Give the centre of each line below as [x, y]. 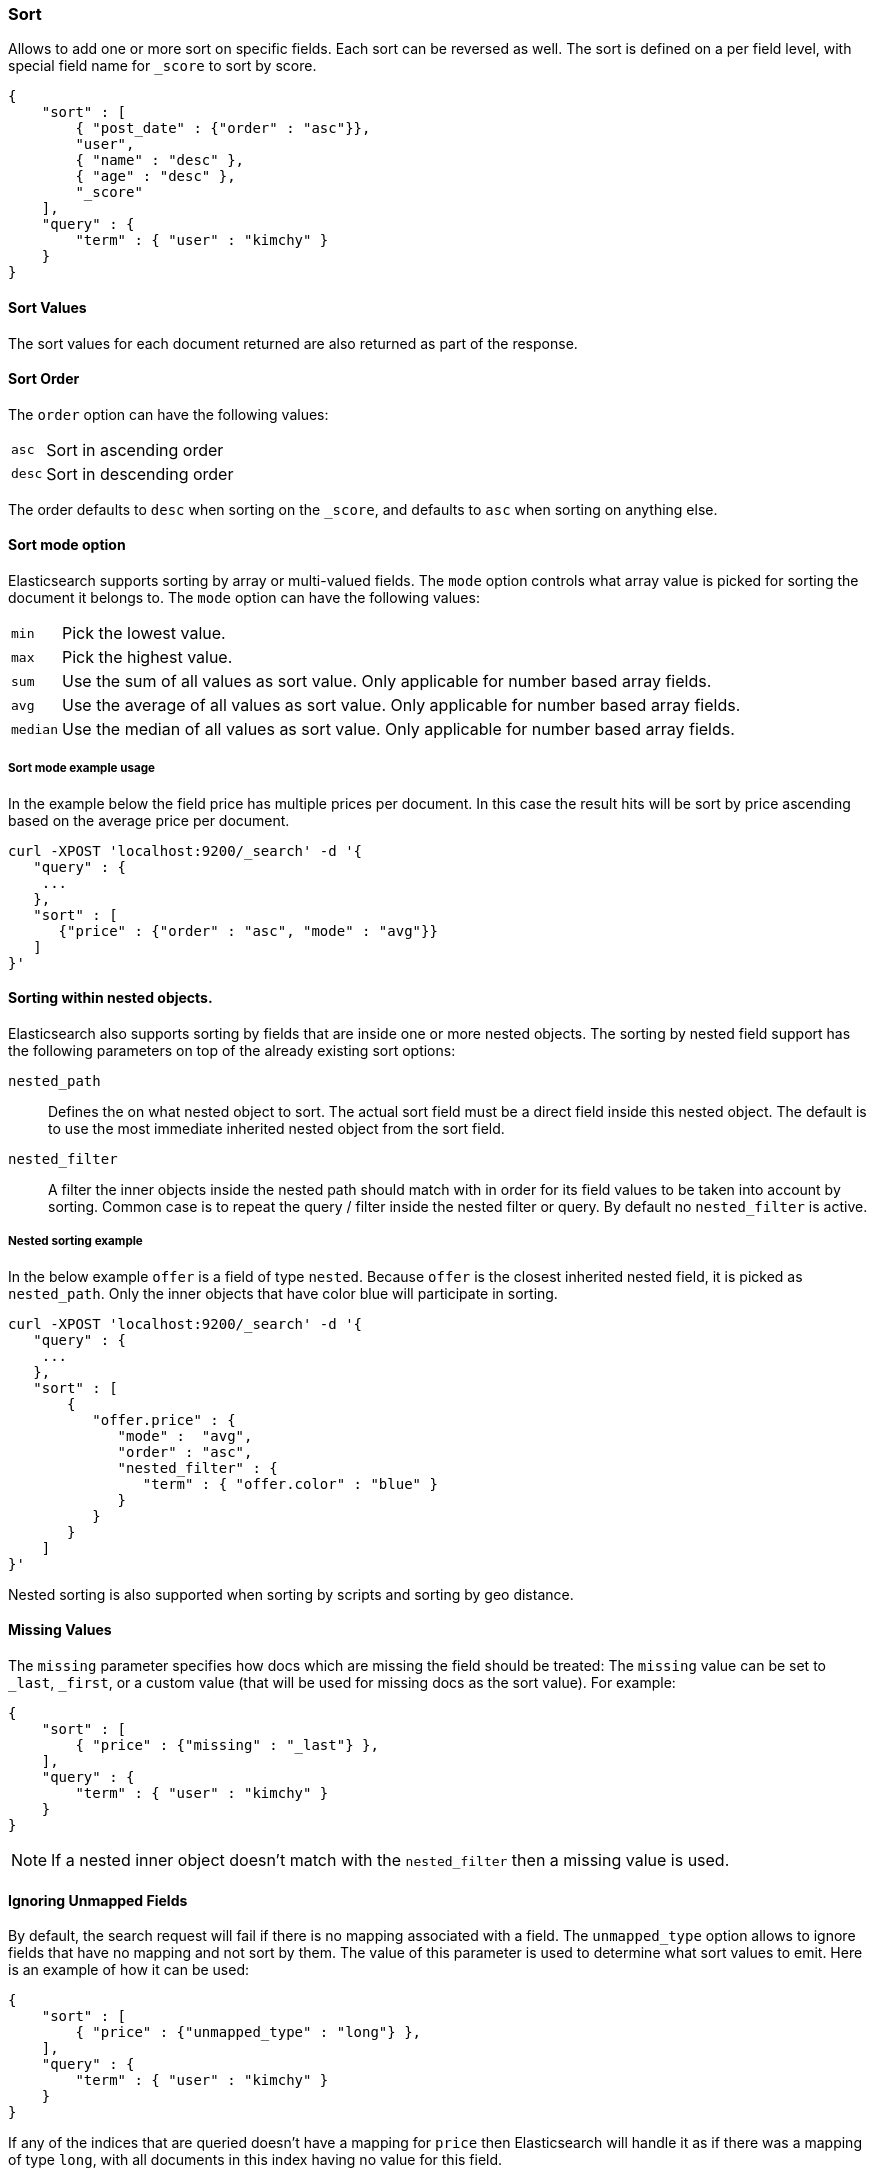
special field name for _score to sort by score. [162, 66]
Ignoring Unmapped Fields [98, 1900]
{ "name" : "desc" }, [160, 160]
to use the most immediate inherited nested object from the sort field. [276, 1129]
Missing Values [60, 1630]
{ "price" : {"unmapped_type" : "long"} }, [248, 2032]
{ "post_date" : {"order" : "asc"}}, [223, 128]
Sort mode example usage [81, 768]
